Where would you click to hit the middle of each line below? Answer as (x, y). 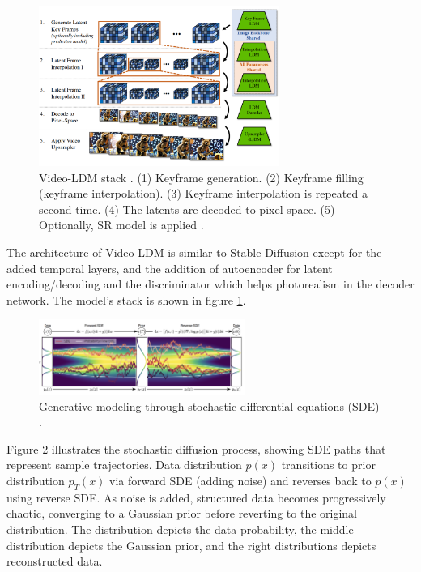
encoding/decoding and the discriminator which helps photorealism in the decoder (210, 284)
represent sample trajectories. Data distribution (124, 465)
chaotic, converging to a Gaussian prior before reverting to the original (182, 513)
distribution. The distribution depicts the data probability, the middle (180, 529)
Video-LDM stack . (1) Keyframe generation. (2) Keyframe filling (201, 177)
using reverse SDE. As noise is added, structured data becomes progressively (196, 497)
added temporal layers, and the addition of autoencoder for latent (170, 268)
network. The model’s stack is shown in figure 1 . (126, 299)
